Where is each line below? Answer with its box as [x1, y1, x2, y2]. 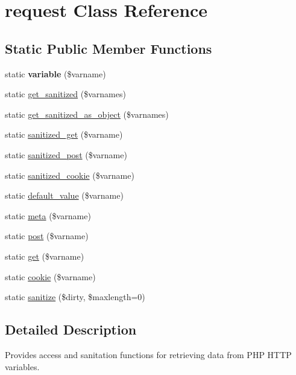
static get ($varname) [5, 249, 84, 262]
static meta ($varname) [5, 209, 91, 222]
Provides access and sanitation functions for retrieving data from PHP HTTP [5, 348, 292, 361]
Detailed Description [5, 320, 137, 339]
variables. [5, 360, 40, 373]
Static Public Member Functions [5, 39, 212, 57]
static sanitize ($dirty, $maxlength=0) [5, 290, 145, 303]
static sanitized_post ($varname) [5, 148, 127, 161]
